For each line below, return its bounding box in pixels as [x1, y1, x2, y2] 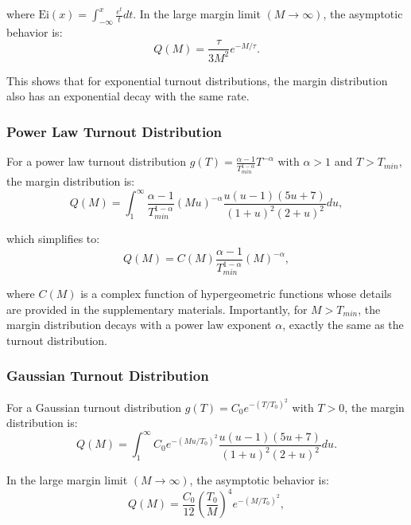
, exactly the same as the [282, 316, 404, 333]
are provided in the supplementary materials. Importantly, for [6, 300, 308, 317]
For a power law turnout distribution [6, 153, 187, 170]
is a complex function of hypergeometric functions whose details [80, 284, 392, 301]
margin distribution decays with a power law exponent [6, 316, 272, 333]
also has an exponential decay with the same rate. [6, 88, 250, 104]
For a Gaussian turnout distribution [6, 398, 182, 415]
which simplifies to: [6, 230, 100, 247]
